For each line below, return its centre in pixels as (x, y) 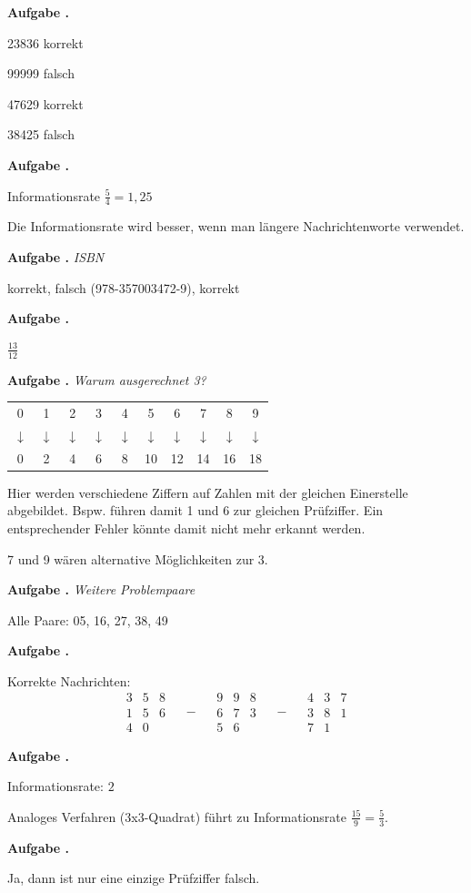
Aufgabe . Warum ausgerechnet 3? (107, 379)
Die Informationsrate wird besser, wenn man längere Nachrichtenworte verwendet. (236, 226)
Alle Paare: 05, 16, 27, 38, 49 (88, 619)
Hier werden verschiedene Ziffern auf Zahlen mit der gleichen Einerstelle (208, 492)
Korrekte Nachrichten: (69, 680)
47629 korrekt (45, 103)
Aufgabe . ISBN (56, 256)
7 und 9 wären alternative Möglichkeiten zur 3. (138, 558)
